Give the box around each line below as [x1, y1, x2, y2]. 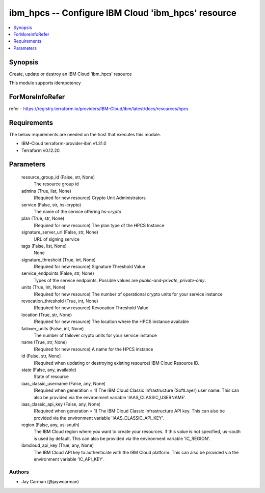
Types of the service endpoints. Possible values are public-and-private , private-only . [33, 277, 206, 283]
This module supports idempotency [9, 80, 81, 86]
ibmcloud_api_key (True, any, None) [21, 442, 94, 448]
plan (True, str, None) [21, 215, 65, 221]
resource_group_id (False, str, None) [21, 174, 95, 180]
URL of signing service [33, 236, 80, 242]
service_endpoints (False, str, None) [21, 270, 94, 276]
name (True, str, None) [21, 339, 67, 345]
